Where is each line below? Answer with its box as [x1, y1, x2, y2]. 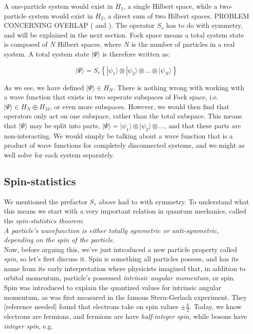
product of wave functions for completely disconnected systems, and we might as [4, 140, 245, 150]
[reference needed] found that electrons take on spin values [4, 301, 178, 312]
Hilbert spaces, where [58, 39, 122, 49]
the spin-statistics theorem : [4, 215, 84, 225]
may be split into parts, [29, 120, 100, 130]
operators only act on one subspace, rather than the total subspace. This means [4, 111, 242, 121]
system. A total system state [4, 48, 89, 59]
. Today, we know [189, 301, 242, 312]
